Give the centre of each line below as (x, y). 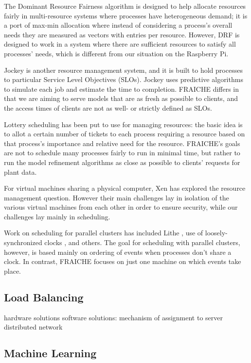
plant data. (20, 172)
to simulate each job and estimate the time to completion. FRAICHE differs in (122, 89)
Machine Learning (50, 353)
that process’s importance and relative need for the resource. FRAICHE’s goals (122, 143)
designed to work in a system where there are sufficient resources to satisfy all (120, 44)
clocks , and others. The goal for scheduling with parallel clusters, (142, 242)
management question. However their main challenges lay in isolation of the (117, 197)
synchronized (23, 242)
